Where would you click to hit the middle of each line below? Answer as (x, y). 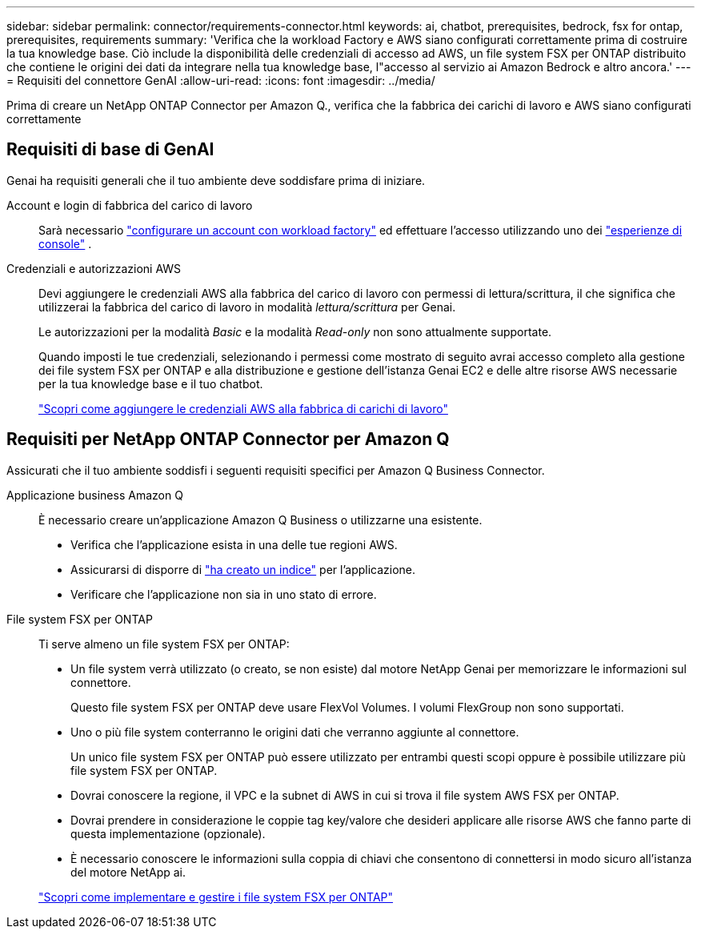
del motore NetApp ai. (128, 872)
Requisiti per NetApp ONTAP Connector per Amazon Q (228, 439)
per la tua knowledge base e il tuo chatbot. (151, 383)
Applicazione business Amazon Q (95, 495)
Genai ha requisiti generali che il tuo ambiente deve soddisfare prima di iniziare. (216, 180)
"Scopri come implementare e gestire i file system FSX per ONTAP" (216, 897)
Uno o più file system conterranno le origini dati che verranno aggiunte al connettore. (295, 732)
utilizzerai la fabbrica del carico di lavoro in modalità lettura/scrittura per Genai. (247, 307)
